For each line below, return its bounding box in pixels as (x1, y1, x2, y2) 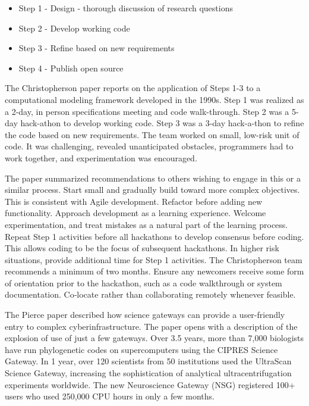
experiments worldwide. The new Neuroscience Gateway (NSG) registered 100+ (5, 378, 295, 391)
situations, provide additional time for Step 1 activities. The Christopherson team (5, 253, 302, 266)
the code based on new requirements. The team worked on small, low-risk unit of (5, 128, 299, 140)
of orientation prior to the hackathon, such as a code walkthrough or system (5, 276, 282, 289)
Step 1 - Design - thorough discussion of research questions (18, 2, 233, 14)
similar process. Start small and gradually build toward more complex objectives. (5, 183, 300, 196)
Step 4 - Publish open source (18, 61, 124, 74)
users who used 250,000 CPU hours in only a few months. (5, 390, 215, 402)
